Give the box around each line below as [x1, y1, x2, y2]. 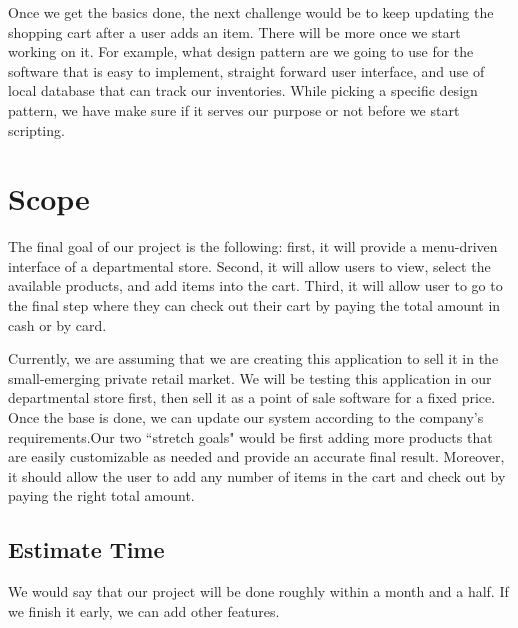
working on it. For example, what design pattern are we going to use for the [8, 41, 474, 62]
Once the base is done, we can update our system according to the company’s [8, 407, 484, 428]
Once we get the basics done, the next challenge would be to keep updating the [8, 2, 494, 22]
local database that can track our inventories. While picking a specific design [8, 80, 478, 101]
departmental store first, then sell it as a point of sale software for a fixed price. [8, 387, 496, 408]
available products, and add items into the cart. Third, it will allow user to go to [8, 275, 503, 296]
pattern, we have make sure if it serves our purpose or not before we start [8, 99, 460, 120]
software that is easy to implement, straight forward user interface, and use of [8, 60, 485, 81]
